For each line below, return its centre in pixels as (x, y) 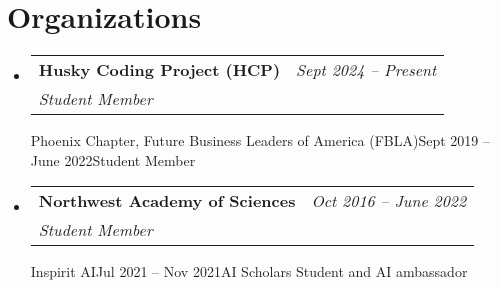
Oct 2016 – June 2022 (389, 201)
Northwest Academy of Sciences (167, 201)
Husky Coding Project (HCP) (159, 70)
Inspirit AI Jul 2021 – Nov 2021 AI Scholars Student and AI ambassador (249, 271)
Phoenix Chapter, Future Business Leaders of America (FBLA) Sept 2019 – (260, 140)
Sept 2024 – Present (366, 70)
